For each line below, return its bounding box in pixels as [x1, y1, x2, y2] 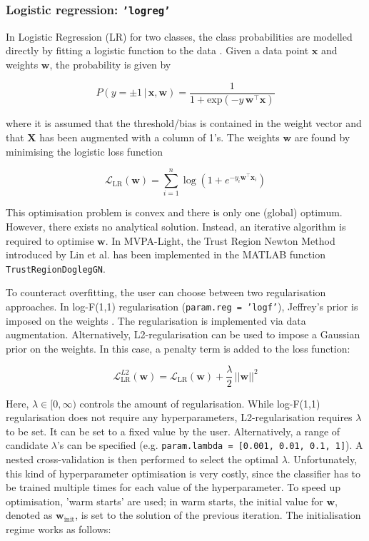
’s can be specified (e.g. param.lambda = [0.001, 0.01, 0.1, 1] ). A [56, 438, 363, 452]
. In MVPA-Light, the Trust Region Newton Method [105, 233, 335, 248]
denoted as [6, 507, 53, 522]
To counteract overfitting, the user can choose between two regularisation [6, 285, 326, 300]
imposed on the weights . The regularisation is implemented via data [6, 313, 306, 328]
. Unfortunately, [287, 451, 358, 466]
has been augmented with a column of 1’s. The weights [39, 130, 280, 145]
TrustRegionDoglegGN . [6, 261, 106, 275]
